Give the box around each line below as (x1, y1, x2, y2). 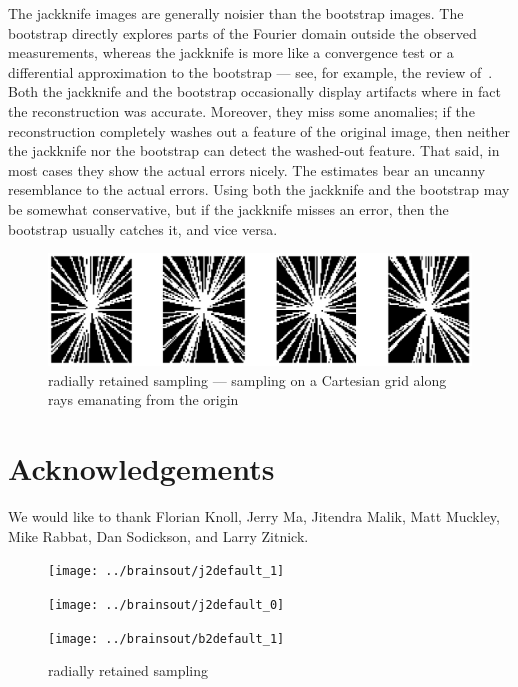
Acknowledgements (8, 448, 275, 489)
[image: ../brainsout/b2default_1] (48, 631, 285, 646)
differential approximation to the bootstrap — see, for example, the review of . (8, 61, 493, 82)
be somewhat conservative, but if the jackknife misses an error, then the (8, 198, 449, 219)
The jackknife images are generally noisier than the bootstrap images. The (8, 3, 464, 23)
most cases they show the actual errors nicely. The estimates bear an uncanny (8, 159, 486, 180)
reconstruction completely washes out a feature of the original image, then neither (8, 120, 511, 141)
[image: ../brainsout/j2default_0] (48, 597, 285, 612)
